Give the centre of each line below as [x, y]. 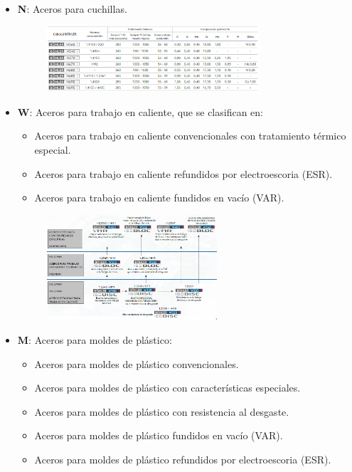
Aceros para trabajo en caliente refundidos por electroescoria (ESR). [183, 173]
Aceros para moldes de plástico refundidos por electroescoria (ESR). [183, 460]
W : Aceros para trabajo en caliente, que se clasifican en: [140, 111]
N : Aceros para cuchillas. [72, 9]
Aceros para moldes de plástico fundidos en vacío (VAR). [159, 435]
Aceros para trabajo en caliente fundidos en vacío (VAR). [159, 198]
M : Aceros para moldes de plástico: [95, 340]
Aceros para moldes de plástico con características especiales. [167, 388]
